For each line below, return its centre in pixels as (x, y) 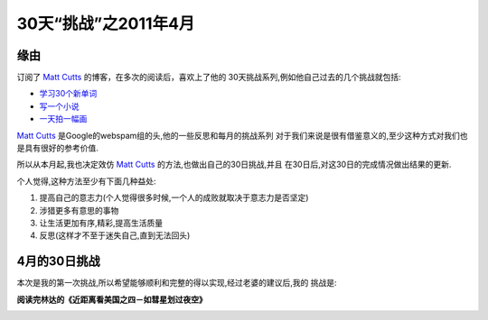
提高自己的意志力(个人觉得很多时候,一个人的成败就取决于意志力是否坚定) (174, 197)
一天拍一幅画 (63, 119)
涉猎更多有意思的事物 (79, 210)
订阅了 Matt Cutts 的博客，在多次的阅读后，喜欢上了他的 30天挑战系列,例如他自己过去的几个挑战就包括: (209, 78)
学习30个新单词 (68, 94)
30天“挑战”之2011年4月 (106, 23)
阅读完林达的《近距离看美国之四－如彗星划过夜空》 (112, 299)
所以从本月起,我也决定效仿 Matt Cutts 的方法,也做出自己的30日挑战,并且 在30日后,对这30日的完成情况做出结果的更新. (234, 165)
